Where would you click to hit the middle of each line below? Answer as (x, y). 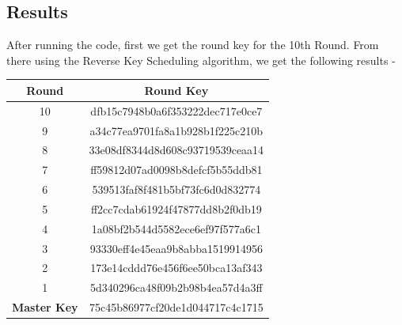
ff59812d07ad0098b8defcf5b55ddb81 (176, 170)
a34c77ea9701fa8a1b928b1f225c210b (176, 130)
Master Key (45, 307)
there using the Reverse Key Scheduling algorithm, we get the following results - (201, 60)
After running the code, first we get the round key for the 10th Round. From (193, 45)
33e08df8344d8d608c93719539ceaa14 (176, 150)
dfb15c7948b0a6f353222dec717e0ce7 (176, 110)
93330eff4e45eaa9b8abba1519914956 (176, 248)
